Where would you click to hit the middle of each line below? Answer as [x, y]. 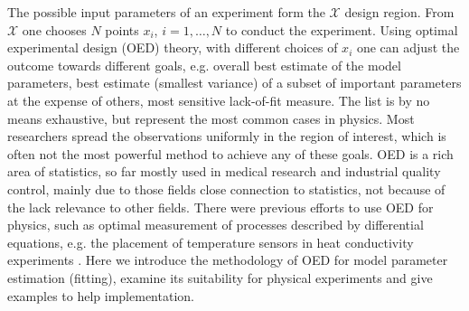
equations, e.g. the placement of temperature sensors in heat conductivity [211, 242]
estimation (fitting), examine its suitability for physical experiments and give [220, 277]
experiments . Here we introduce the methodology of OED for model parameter [228, 260]
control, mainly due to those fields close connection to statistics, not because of [226, 188]
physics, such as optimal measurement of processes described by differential [216, 225]
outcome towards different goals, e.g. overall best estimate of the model [204, 65]
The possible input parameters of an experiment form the [166, 12]
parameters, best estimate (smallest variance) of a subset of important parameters [234, 83]
